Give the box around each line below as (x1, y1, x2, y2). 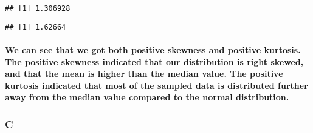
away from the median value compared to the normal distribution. (5, 91, 289, 103)
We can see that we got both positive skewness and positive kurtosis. (5, 43, 301, 56)
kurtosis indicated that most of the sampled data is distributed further (5, 79, 308, 91)
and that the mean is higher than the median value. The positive (5, 67, 283, 80)
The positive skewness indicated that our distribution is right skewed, (5, 55, 304, 68)
